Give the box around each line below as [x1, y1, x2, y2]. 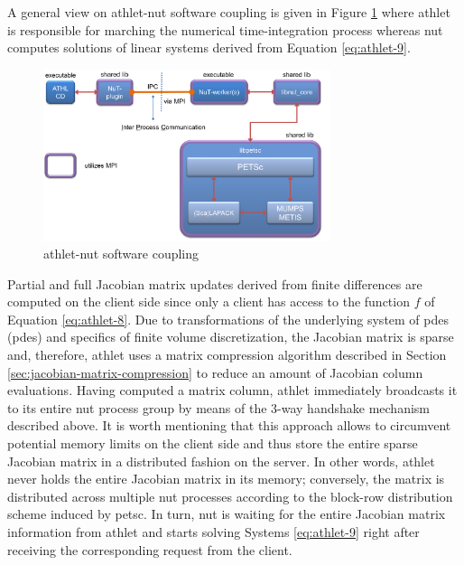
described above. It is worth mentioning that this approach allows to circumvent [7, 416, 451, 435]
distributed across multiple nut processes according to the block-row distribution [7, 486, 453, 505]
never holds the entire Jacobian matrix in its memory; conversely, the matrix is [7, 469, 445, 488]
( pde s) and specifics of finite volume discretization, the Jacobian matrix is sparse [7, 327, 454, 346]
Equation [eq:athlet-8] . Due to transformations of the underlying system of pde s [7, 309, 450, 328]
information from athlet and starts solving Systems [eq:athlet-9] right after [7, 523, 420, 541]
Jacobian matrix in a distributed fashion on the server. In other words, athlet [7, 451, 435, 470]
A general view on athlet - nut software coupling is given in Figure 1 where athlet [7, 3, 450, 21]
